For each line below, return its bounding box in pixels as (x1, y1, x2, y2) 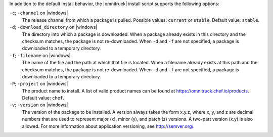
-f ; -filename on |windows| (9, 52, 71, 58)
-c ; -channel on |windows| (9, 10, 68, 16)
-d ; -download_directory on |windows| (9, 24, 98, 30)
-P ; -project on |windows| (9, 81, 68, 87)
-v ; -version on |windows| (9, 102, 68, 108)
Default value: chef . (22, 95, 64, 101)
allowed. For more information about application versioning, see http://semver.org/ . (22, 123, 195, 129)
